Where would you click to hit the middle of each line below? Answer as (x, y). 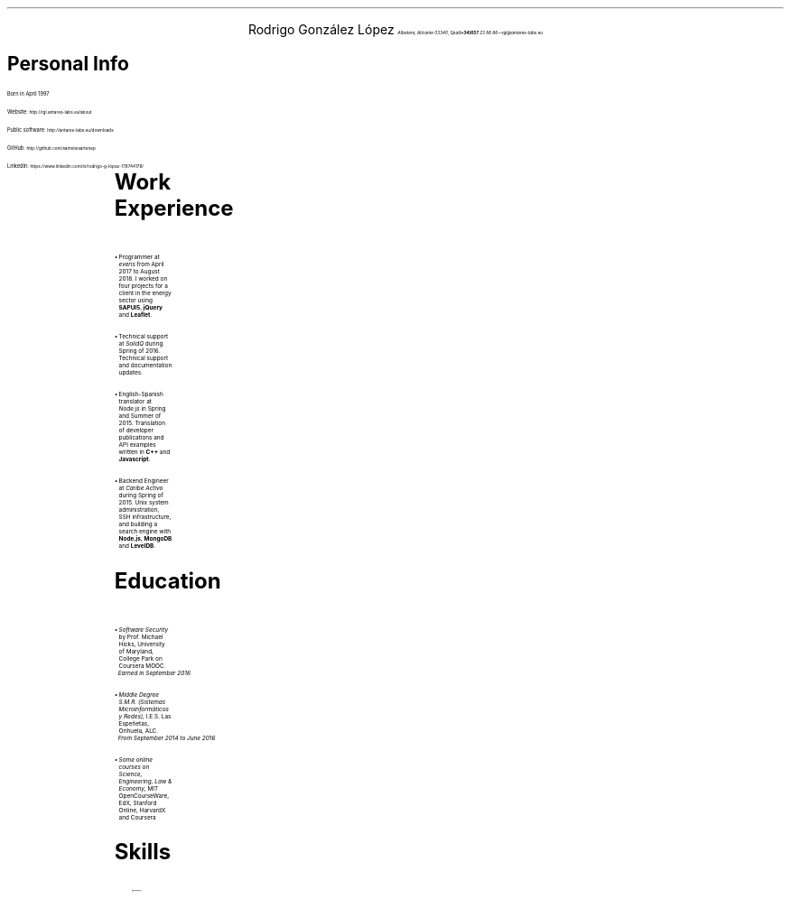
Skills (143, 852)
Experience (174, 208)
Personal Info (68, 64)
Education (168, 580)
